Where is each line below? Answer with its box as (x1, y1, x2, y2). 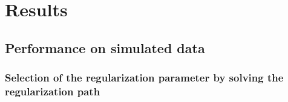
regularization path (5, 84, 100, 98)
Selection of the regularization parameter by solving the (5, 70, 284, 85)
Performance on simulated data (5, 38, 205, 57)
